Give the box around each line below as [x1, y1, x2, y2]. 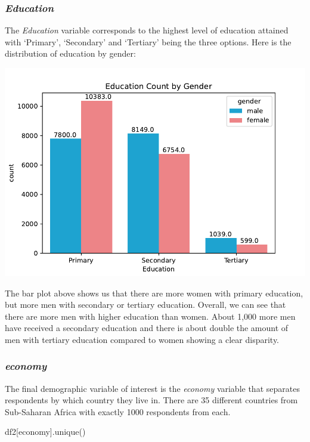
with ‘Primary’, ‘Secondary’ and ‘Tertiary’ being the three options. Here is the [5, 35, 292, 48]
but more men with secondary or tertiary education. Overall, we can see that [5, 298, 286, 311]
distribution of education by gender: [5, 47, 136, 60]
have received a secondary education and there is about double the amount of [5, 322, 289, 334]
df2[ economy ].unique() [5, 425, 86, 438]
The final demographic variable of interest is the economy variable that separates [5, 382, 300, 394]
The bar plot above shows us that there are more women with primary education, [5, 286, 303, 299]
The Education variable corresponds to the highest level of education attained [5, 24, 289, 36]
